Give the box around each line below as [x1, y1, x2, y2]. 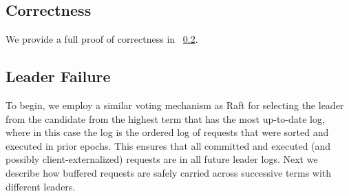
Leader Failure [6, 66, 111, 87]
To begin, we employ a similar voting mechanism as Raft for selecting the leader [6, 98, 344, 112]
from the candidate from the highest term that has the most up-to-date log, [6, 111, 325, 126]
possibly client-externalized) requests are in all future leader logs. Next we [6, 152, 318, 166]
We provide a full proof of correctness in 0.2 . [6, 32, 198, 46]
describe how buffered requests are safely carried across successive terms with [6, 165, 332, 179]
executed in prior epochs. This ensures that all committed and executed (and [6, 138, 331, 153]
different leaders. [6, 179, 76, 193]
